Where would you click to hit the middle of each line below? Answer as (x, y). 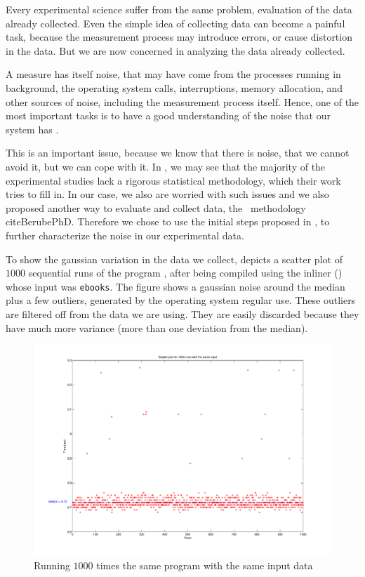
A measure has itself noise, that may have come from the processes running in (173, 74)
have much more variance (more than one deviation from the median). (157, 327)
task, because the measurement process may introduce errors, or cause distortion (179, 37)
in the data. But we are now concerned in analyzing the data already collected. (175, 50)
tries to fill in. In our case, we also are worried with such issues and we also (167, 194)
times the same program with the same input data (205, 565)
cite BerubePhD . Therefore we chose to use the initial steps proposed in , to (168, 221)
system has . (32, 129)
